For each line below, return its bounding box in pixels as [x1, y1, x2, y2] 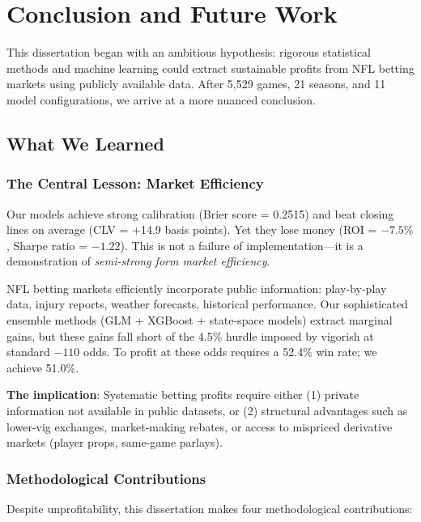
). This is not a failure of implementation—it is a [120, 236, 364, 253]
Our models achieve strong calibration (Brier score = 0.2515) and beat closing [6, 205, 394, 222]
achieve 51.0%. [6, 359, 79, 376]
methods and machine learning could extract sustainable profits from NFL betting [6, 59, 415, 76]
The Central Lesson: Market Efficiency [6, 173, 264, 193]
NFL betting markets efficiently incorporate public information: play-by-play [6, 279, 387, 296]
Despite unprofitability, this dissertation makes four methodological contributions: [6, 500, 413, 517]
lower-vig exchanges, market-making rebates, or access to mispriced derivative [6, 418, 393, 435]
